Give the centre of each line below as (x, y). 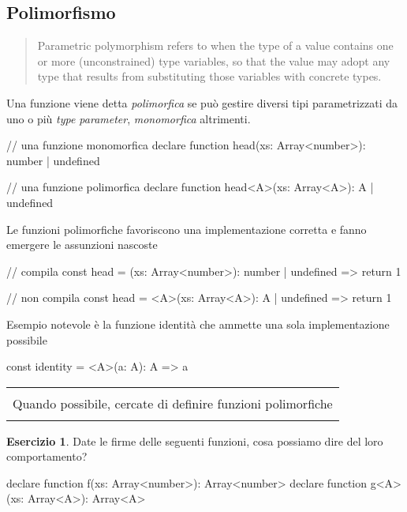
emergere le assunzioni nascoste (82, 245)
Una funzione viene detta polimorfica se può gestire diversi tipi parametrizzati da (202, 102)
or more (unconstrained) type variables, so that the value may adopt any (214, 60)
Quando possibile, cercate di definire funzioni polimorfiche (173, 403)
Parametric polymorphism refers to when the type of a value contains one (215, 45)
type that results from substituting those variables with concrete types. (209, 76)
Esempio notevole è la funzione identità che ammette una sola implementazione (198, 324)
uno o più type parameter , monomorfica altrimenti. (129, 118)
